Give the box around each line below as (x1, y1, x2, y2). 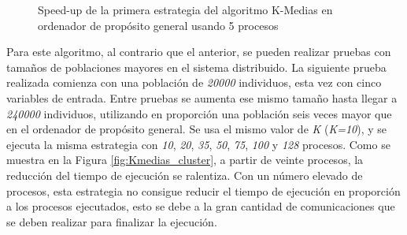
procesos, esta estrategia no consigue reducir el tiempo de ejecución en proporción (6, 182, 401, 199)
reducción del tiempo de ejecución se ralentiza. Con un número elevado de (6, 166, 363, 183)
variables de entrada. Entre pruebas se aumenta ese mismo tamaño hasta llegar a (6, 89, 398, 106)
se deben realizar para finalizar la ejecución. (6, 213, 217, 229)
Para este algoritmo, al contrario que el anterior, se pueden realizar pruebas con (6, 43, 391, 60)
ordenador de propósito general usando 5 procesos (38, 17, 279, 33)
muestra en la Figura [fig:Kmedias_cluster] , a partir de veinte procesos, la (6, 151, 364, 168)
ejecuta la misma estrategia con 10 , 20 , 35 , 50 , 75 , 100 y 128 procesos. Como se (6, 136, 390, 152)
